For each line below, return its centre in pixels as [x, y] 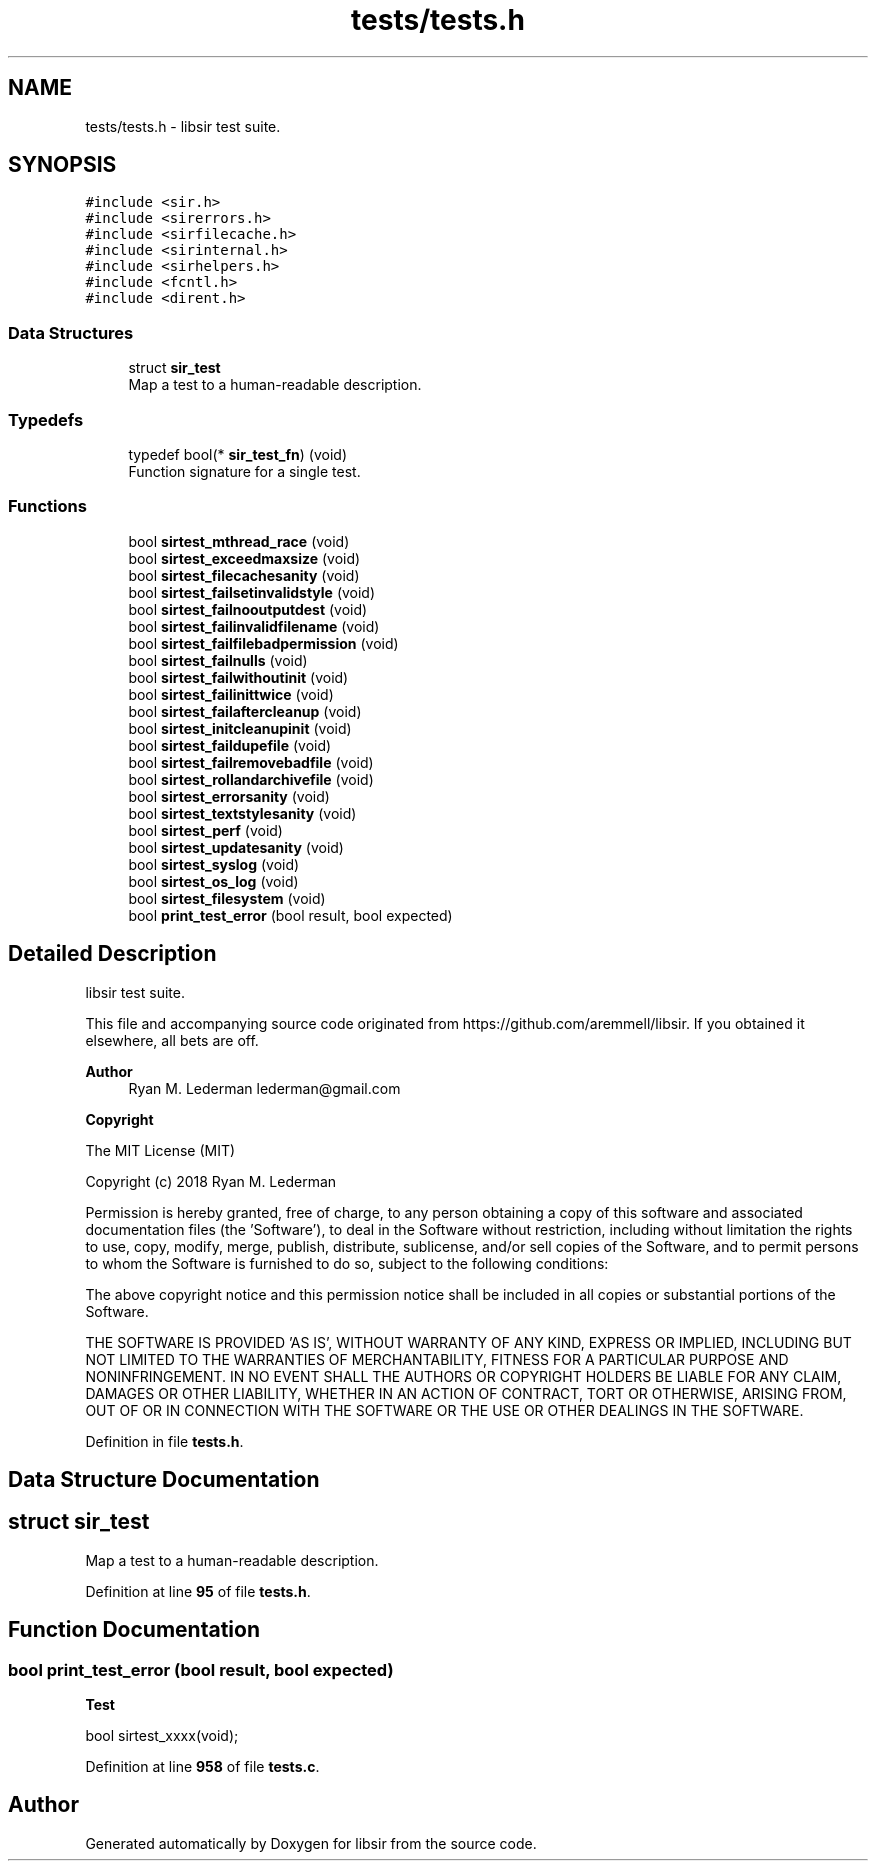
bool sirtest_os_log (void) [213, 881]
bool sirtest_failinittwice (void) [231, 694]
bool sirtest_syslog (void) [214, 864]
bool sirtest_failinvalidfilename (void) [254, 626]
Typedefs [46, 419]
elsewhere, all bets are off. [172, 1040]
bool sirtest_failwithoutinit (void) [238, 677]
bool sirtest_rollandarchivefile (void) [251, 779]
